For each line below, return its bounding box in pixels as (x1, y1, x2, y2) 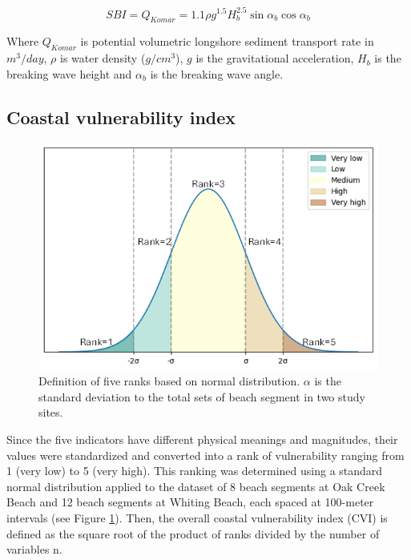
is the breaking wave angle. (150, 65, 284, 82)
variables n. (6, 541, 62, 558)
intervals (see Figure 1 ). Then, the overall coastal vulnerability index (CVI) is (6, 509, 388, 526)
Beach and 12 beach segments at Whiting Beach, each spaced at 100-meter (6, 494, 374, 510)
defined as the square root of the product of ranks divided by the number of (6, 525, 380, 542)
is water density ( (60, 50, 146, 66)
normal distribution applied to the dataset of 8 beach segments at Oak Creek (6, 477, 385, 494)
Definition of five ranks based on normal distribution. (38, 373, 300, 389)
